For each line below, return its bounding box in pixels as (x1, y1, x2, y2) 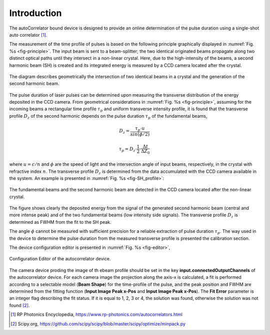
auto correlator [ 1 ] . (9, 32, 47, 38)
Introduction (9, 8, 62, 19)
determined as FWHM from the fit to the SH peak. (9, 219, 112, 225)
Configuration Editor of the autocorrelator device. (9, 256, 111, 262)
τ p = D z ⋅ (118, 146, 137, 153)
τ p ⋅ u (135, 126, 145, 132)
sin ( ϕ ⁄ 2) (130, 131, 150, 137)
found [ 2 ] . (9, 302, 30, 308)
